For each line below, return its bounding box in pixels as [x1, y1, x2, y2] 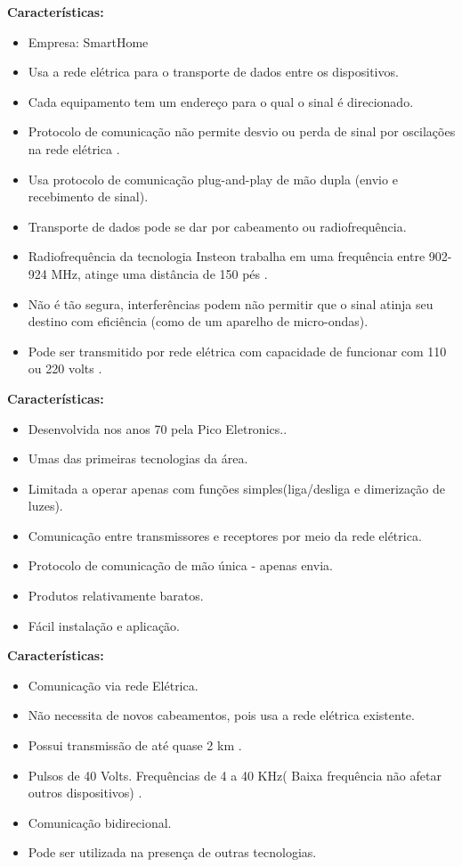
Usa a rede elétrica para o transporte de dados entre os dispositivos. [28, 62, 399, 81]
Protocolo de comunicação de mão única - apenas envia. [28, 556, 333, 575]
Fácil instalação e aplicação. [28, 616, 180, 634]
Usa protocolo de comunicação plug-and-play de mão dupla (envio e [28, 169, 398, 188]
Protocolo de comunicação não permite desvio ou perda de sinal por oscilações [28, 122, 456, 141]
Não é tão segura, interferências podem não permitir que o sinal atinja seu [28, 294, 434, 313]
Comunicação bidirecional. [28, 813, 172, 831]
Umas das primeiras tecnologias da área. [28, 449, 248, 468]
